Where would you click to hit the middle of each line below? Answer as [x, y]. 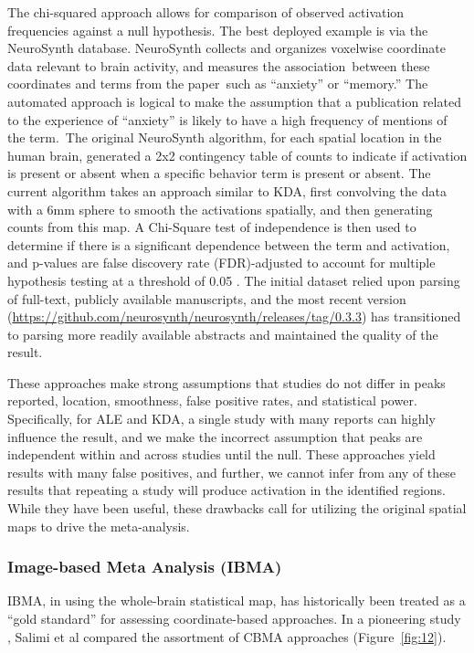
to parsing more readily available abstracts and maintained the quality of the [223, 334]
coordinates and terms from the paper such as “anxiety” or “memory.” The [218, 84]
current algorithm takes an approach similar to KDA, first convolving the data [227, 190]
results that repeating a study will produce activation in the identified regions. [227, 490]
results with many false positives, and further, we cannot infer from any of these [232, 472]
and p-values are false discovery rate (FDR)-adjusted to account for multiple [221, 263]
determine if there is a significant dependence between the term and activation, [229, 244]
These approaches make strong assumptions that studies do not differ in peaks [226, 382]
